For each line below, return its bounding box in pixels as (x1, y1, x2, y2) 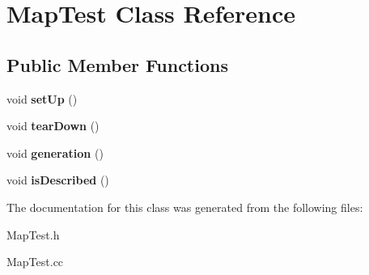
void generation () (6, 144, 104, 161)
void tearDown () (6, 117, 100, 134)
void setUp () (6, 90, 78, 107)
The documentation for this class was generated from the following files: (6, 198, 363, 215)
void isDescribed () (6, 171, 109, 188)
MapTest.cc (6, 253, 64, 270)
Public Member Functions (6, 52, 228, 77)
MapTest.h (6, 226, 60, 243)
